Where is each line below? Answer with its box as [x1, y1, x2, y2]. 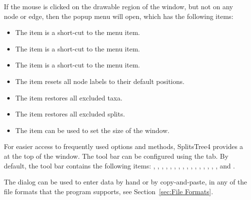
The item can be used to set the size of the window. [15, 125, 169, 135]
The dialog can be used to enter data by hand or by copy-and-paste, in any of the [4, 177, 247, 187]
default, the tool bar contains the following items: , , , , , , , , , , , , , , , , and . [4, 160, 235, 170]
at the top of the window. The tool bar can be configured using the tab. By [4, 150, 229, 161]
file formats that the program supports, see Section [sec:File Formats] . [4, 186, 213, 196]
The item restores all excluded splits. [15, 109, 125, 119]
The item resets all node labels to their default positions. [15, 76, 184, 86]
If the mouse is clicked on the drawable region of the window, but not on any [4, 1, 233, 11]
